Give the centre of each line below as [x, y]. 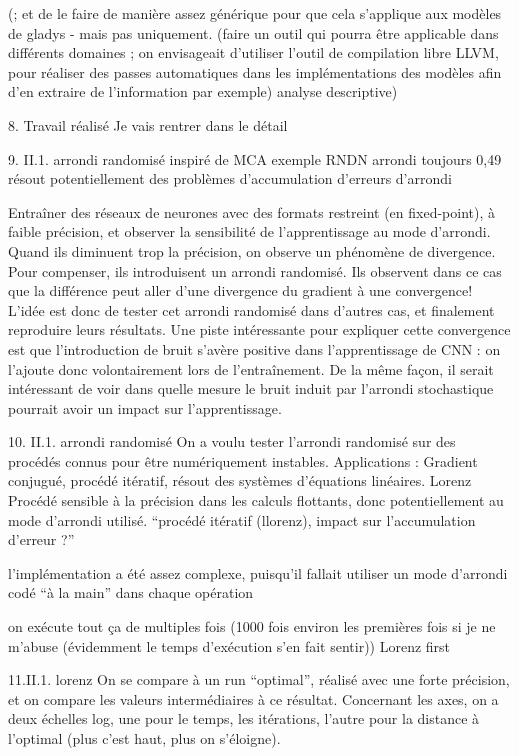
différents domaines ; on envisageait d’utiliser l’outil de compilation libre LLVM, [253, 52]
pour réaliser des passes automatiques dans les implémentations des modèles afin [255, 71]
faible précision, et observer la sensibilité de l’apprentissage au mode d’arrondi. [249, 231]
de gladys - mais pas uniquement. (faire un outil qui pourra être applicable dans [253, 32]
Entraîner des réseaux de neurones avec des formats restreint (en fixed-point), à [252, 211]
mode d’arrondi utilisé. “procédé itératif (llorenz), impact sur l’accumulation [242, 519]
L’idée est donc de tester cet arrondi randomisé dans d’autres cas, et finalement [251, 309]
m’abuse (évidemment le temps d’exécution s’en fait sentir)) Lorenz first [229, 645]
